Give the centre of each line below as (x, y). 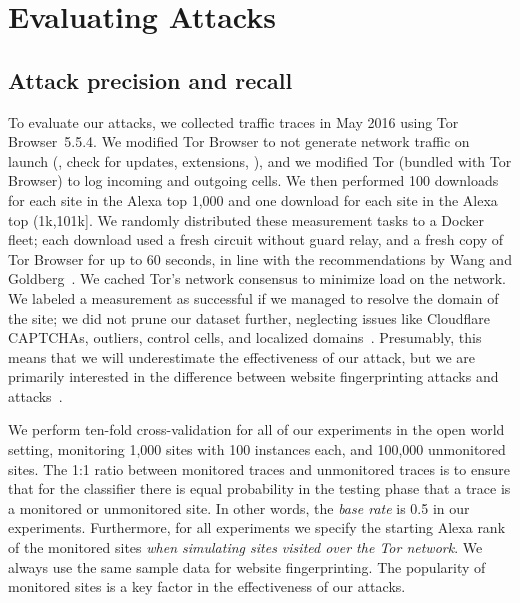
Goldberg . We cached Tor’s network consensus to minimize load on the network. (257, 278)
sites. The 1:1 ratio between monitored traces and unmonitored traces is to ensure (259, 468)
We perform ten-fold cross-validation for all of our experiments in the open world (256, 429)
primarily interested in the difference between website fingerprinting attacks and (253, 376)
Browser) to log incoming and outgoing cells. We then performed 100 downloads (253, 180)
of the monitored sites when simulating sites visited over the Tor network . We (245, 547)
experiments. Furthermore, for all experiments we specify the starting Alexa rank (257, 527)
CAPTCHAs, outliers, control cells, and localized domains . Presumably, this (245, 337)
